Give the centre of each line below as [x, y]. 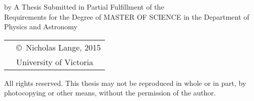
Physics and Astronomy [41, 27]
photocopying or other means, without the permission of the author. [110, 93]
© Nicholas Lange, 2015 [59, 47]
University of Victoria [55, 62]
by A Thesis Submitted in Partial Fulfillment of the [84, 7]
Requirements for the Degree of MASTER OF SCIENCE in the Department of [127, 16]
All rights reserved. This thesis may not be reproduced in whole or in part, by [125, 83]
